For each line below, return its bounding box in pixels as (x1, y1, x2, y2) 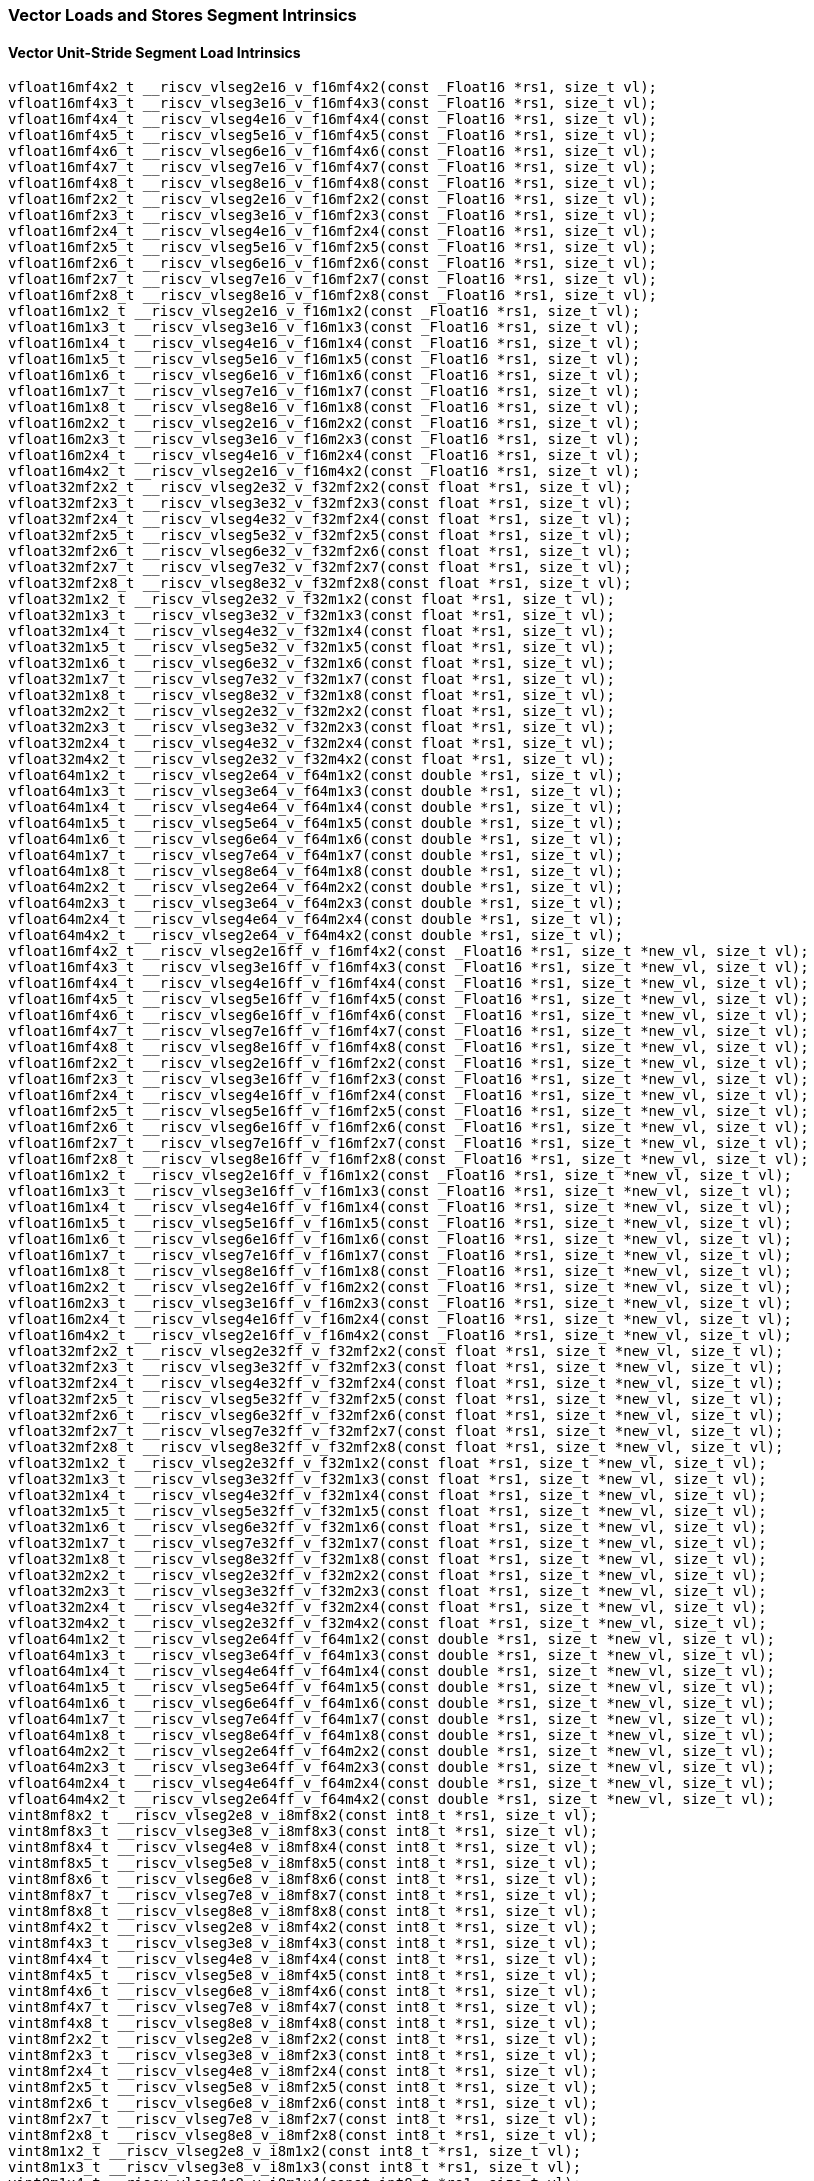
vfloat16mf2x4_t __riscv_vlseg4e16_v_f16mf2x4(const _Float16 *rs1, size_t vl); (8, 223, 658, 240)
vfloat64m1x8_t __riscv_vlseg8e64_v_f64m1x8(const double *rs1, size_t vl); (8, 863, 624, 880)
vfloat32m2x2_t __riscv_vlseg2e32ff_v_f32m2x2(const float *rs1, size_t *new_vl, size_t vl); (8, 1567, 767, 1584)
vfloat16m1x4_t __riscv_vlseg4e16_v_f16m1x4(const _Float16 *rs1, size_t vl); (8, 335, 641, 352)
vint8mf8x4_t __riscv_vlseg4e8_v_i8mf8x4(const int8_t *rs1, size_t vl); (8, 1839, 599, 1856)
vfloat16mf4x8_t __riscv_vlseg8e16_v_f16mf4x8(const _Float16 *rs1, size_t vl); (8, 175, 658, 192)
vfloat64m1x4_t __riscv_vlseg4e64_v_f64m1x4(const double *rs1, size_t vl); (8, 799, 624, 816)
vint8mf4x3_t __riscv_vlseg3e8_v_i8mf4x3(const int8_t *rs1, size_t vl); (8, 1935, 599, 1952)
